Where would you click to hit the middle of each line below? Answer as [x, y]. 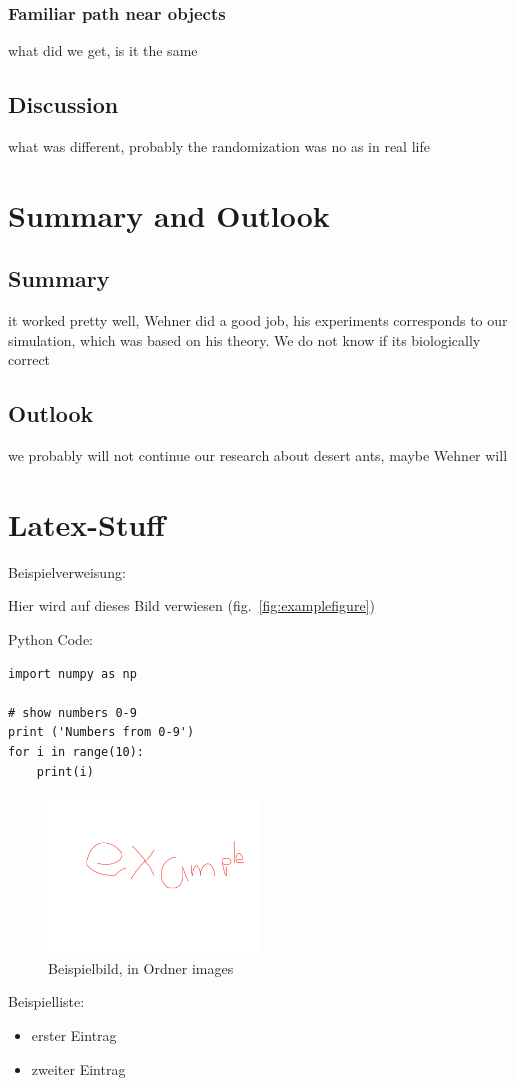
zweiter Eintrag [78, 1068]
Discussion [63, 104]
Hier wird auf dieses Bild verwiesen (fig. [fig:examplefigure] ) [191, 605]
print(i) [65, 771]
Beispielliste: [46, 1001]
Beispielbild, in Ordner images [141, 967]
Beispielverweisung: [67, 571]
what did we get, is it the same [103, 50]
